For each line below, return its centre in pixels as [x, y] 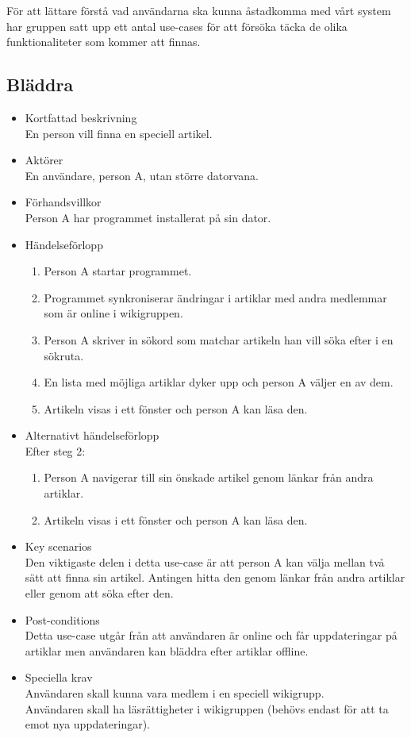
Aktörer [44, 160]
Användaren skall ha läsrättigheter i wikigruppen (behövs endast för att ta [207, 708]
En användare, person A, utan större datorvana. [142, 175]
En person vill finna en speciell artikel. [119, 133]
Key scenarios [58, 546]
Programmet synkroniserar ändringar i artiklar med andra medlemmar [215, 297]
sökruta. [64, 355]
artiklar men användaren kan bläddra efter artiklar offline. [167, 650]
